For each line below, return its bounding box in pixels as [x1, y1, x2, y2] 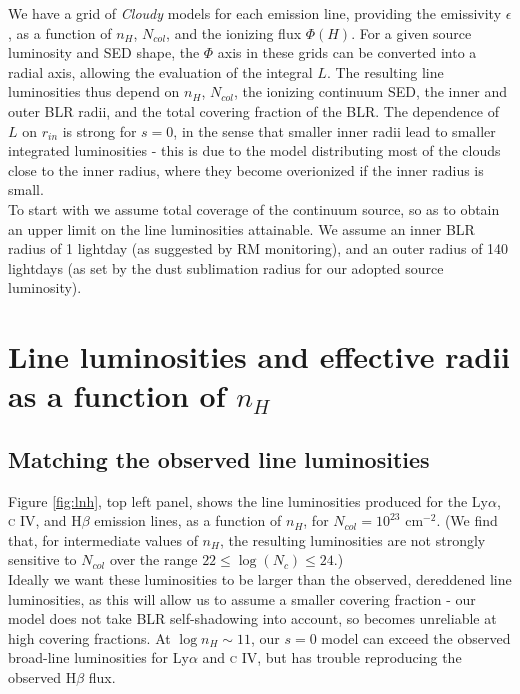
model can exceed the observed [321, 627, 511, 648]
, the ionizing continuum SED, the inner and [233, 81, 507, 102]
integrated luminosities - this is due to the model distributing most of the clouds [8, 140, 501, 161]
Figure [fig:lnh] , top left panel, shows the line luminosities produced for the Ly [8, 490, 488, 511]
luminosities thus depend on [8, 81, 180, 102]
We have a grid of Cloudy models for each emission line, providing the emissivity [8, 3, 502, 23]
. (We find [436, 510, 498, 531]
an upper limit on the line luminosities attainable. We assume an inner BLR [8, 218, 475, 239]
